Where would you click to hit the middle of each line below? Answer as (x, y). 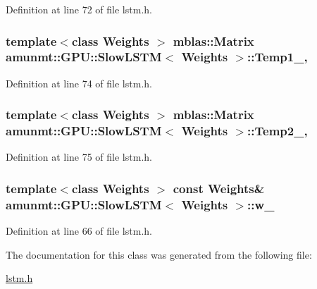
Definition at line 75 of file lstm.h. (79, 157)
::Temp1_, (278, 57)
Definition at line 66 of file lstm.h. (79, 231)
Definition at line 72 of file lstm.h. (79, 9)
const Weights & (219, 188)
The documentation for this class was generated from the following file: (159, 254)
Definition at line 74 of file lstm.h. (79, 83)
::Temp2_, (278, 131)
